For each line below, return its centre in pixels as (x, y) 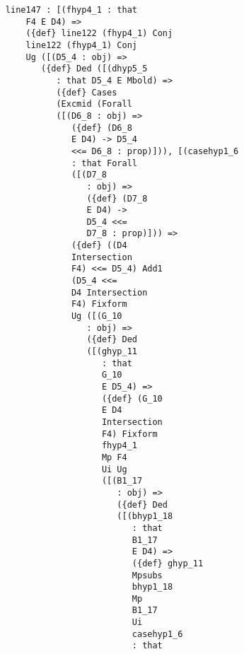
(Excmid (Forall (94, 104)
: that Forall (104, 163)
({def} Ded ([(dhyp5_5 (94, 69)
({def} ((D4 (99, 246)
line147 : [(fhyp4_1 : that (71, 10)
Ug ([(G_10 (97, 316)
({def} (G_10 (132, 398)
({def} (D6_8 (101, 128)
